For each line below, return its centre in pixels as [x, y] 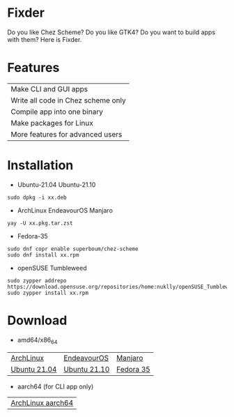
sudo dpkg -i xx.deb [37, 197]
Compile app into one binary [57, 112]
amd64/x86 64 [37, 341]
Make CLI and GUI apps [49, 89]
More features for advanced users [67, 134]
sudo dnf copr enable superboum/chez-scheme [73, 249]
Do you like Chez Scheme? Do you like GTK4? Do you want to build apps [111, 32]
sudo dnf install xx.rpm [43, 255]
